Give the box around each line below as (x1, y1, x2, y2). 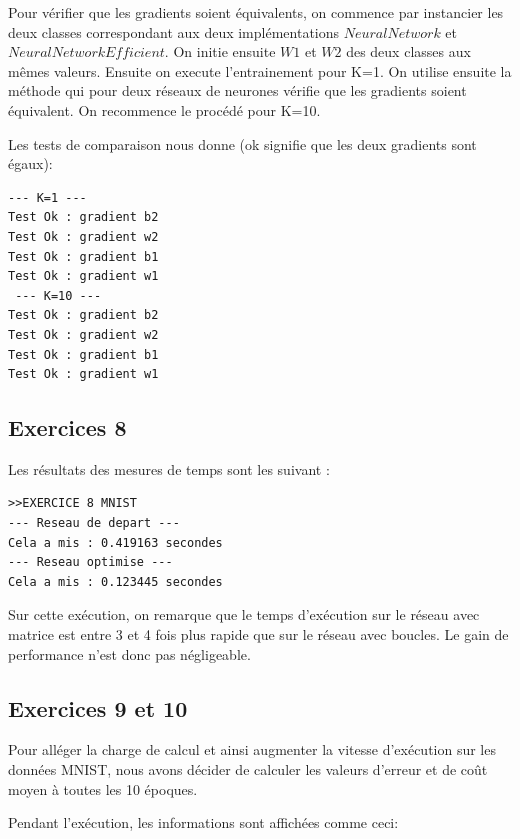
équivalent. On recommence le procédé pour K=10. (8, 99, 321, 120)
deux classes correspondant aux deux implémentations (8, 21, 340, 42)
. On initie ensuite (164, 41, 276, 62)
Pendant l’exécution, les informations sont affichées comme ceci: (8, 812, 399, 833)
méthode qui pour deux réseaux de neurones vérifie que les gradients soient (8, 80, 467, 101)
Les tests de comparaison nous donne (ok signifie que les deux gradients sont (8, 133, 477, 154)
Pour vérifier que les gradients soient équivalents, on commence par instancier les (8, 2, 504, 22)
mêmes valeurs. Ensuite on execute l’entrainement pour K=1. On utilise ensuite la (8, 60, 512, 81)
